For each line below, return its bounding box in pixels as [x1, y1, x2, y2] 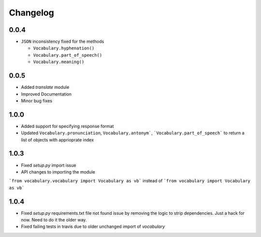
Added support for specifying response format [21, 123, 114, 129]
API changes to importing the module [21, 169, 95, 174]
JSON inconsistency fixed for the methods [21, 39, 104, 45]
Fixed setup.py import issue [21, 162, 76, 168]
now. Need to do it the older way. [21, 217, 87, 222]
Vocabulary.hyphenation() [33, 46, 95, 51]
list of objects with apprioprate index [21, 137, 94, 142]
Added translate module [21, 84, 70, 90]
